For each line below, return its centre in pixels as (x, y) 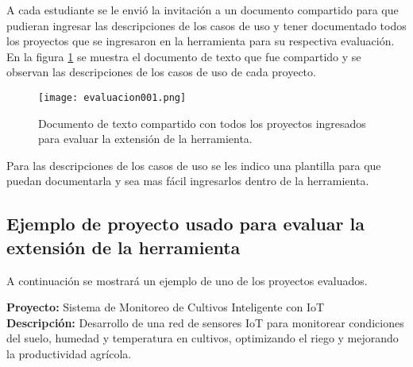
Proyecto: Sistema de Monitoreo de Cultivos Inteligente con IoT (166, 307)
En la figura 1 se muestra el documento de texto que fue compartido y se (184, 56)
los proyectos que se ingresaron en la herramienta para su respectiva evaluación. (201, 41)
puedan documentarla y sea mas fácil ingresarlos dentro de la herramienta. (188, 181)
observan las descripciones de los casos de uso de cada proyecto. (161, 72)
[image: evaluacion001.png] (112, 97)
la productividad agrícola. (69, 353)
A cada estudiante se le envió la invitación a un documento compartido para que (203, 10)
